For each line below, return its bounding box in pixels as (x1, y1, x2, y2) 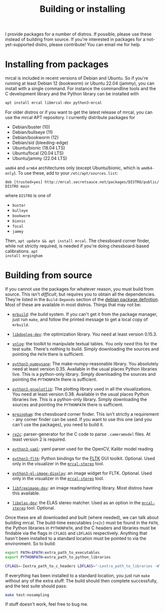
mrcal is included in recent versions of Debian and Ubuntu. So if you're (5, 75, 148, 81)
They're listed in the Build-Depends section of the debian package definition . (5, 296, 160, 302)
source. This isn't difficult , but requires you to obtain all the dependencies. (5, 291, 156, 297)
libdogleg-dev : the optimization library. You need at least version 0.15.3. (12, 331, 158, 337)
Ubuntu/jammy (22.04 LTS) (12, 155, 67, 161)
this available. (12, 490, 40, 496)
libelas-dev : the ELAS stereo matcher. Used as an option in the (12, 499, 141, 505)
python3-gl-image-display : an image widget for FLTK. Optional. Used (12, 470, 152, 476)
